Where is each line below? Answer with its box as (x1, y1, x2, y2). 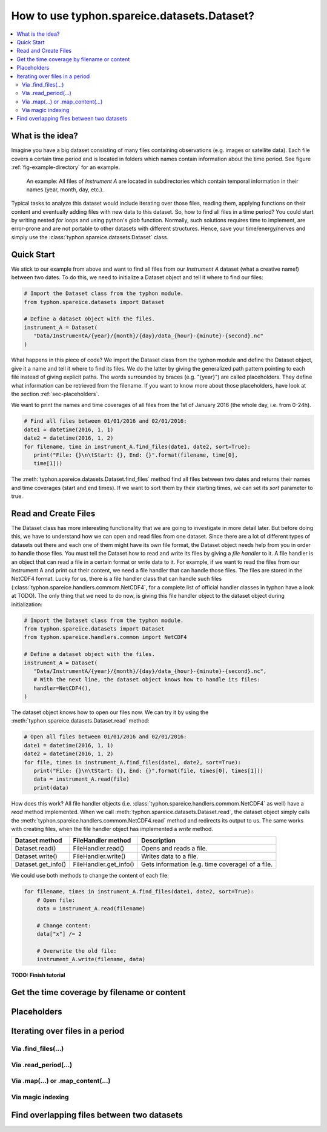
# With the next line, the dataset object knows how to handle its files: (33, 676, 260, 683)
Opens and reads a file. (141, 844, 208, 853)
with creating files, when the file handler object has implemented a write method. (11, 825, 213, 832)
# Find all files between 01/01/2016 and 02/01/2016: (24, 418, 187, 425)
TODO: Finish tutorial (11, 971, 65, 979)
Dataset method (15, 836, 62, 845)
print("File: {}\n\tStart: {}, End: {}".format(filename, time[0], (33, 451, 239, 458)
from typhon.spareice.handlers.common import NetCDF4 (24, 634, 187, 641)
